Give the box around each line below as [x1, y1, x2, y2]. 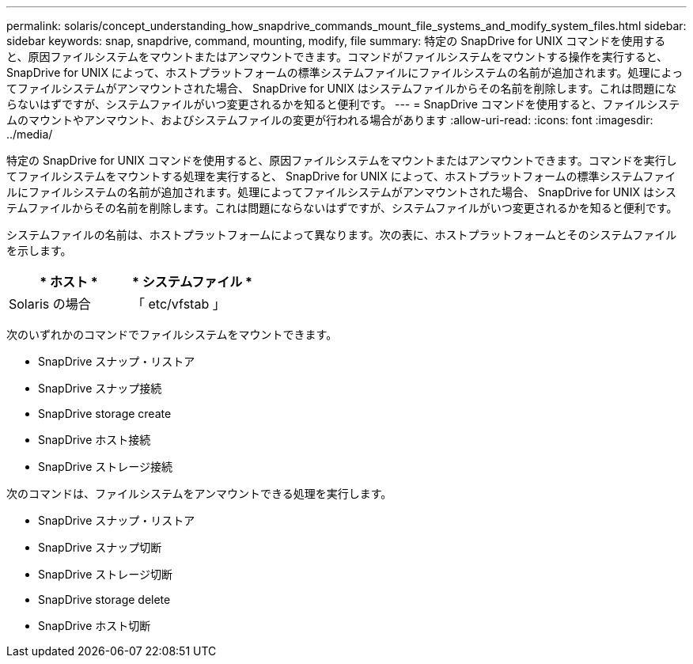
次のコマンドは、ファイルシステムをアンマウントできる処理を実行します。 [6, 487, 392, 500]
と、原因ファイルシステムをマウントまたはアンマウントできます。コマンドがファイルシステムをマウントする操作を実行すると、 [6, 50, 668, 63]
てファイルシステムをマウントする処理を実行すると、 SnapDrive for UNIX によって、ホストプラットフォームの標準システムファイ [6, 169, 676, 183]
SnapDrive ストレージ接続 [38, 460, 173, 473]
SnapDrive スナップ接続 [38, 381, 162, 395]
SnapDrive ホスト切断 [38, 619, 151, 632]
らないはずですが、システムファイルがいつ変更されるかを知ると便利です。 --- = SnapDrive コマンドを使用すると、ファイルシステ [6, 97, 680, 111]
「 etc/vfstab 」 [132, 296, 225, 312]
